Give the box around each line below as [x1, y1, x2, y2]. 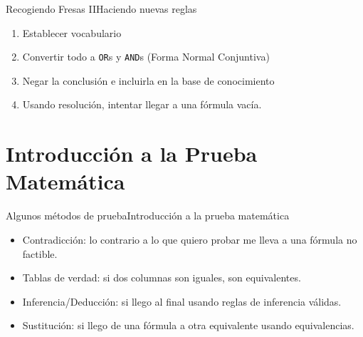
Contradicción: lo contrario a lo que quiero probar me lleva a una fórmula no [22, 232, 357, 247]
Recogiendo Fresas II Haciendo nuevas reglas [6, 1, 197, 16]
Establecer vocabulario [22, 25, 122, 40]
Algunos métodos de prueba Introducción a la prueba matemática [6, 208, 290, 223]
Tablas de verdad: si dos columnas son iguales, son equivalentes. [22, 270, 301, 285]
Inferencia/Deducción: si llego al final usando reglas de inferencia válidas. [22, 294, 342, 309]
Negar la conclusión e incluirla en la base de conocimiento [22, 73, 275, 88]
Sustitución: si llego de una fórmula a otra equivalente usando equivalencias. [22, 318, 354, 333]
